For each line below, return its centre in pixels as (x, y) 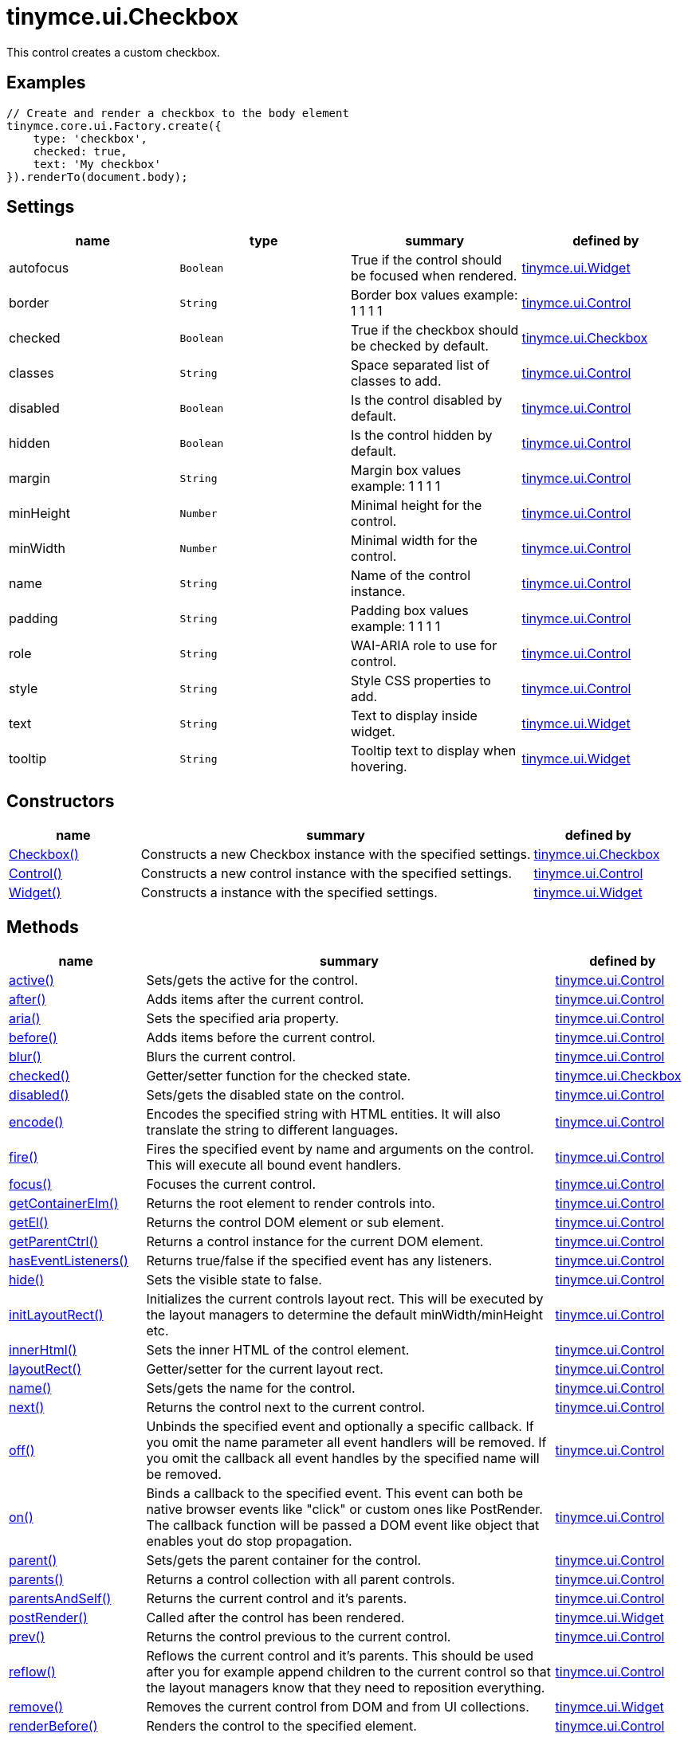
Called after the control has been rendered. (275, 1618)
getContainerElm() (64, 1204)
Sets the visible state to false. (234, 1280)
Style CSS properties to (421, 681)
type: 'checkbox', (90, 138)
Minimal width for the (414, 541)
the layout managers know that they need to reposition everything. (346, 1688)
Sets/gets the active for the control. (252, 980)
